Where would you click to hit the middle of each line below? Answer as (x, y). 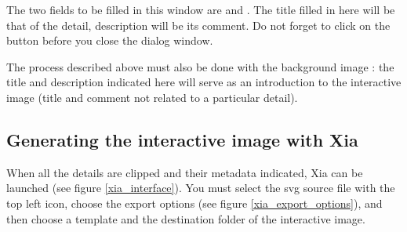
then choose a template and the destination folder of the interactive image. (186, 218)
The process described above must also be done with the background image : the (200, 66)
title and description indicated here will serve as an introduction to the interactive (204, 82)
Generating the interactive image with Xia (182, 139)
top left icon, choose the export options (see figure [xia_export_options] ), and (194, 203)
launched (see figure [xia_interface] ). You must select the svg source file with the (201, 188)
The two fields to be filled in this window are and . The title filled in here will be (201, 9)
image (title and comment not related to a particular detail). (152, 97)
